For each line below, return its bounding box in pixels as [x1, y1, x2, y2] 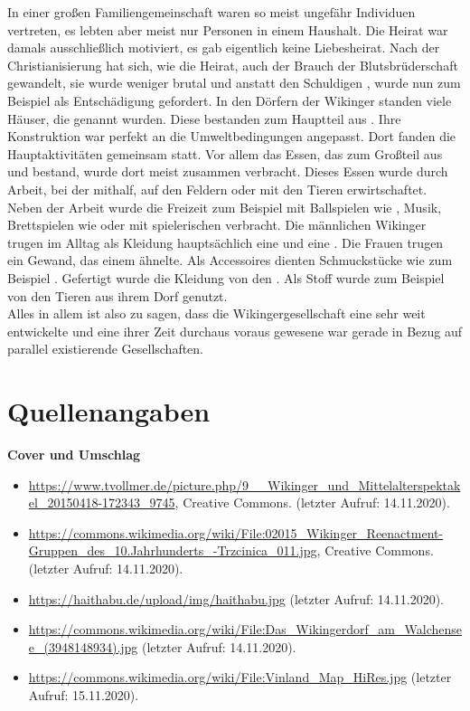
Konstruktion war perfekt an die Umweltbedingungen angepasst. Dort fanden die [7, 127, 456, 146]
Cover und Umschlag [7, 445, 141, 463]
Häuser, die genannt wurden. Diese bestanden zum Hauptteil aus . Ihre [7, 109, 401, 128]
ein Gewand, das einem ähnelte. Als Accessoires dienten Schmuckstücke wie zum [7, 251, 453, 270]
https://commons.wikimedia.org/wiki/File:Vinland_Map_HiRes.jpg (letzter [28, 668, 452, 687]
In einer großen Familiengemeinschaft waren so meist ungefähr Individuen [7, 3, 416, 21]
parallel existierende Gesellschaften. [7, 339, 204, 358]
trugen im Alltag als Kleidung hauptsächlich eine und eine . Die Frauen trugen [7, 232, 444, 251]
